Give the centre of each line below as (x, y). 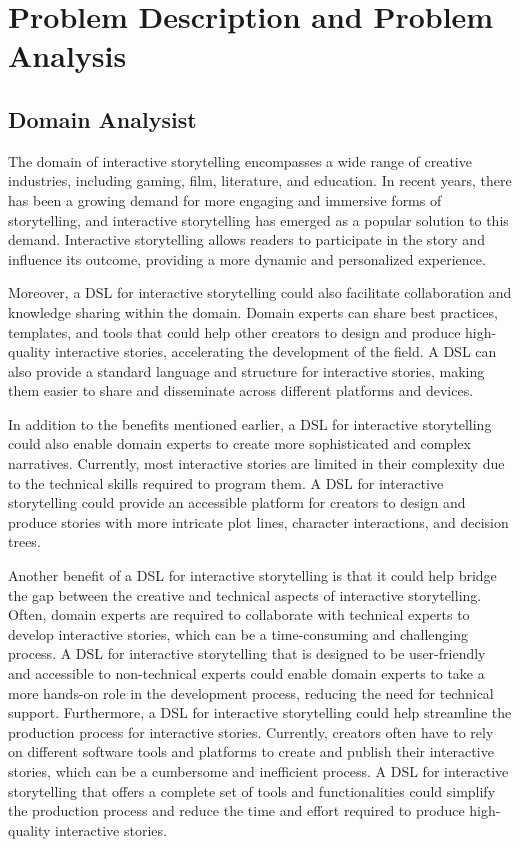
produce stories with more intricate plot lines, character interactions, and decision (258, 521)
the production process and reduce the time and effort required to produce (236, 810)
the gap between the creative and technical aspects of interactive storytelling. (245, 594)
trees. (24, 541)
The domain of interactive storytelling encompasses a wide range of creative (240, 160)
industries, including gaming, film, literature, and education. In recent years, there (260, 180)
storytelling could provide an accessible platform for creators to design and (237, 502)
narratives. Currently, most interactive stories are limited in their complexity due (256, 463)
